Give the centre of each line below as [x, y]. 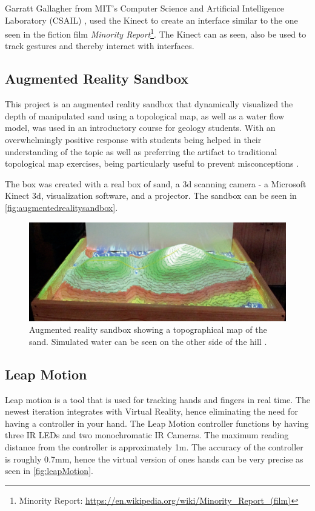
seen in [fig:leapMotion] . [49, 471]
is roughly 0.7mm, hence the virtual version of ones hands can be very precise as [154, 459]
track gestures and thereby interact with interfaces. [100, 46]
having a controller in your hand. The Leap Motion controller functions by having [157, 423]
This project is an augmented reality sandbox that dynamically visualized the [149, 104]
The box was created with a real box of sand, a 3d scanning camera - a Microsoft [156, 183]
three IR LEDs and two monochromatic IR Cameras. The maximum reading [147, 435]
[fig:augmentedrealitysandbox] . [61, 207]
